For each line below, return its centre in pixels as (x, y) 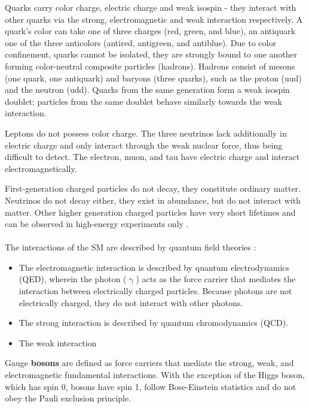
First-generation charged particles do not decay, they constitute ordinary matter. (153, 188)
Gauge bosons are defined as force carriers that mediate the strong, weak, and (149, 363)
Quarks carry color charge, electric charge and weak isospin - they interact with (151, 7)
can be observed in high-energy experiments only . (97, 224)
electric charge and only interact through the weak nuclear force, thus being (144, 145)
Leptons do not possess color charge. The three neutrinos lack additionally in (146, 133)
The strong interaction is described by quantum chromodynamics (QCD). (154, 323)
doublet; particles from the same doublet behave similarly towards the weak (144, 101)
